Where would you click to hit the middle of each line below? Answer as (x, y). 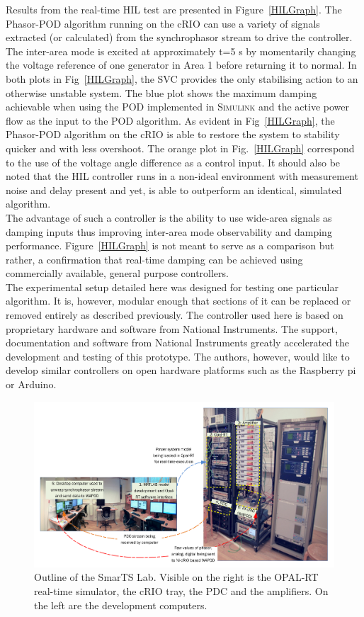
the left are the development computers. (121, 605)
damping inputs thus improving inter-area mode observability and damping (169, 231)
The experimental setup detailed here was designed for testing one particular (172, 287)
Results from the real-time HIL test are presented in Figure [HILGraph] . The (174, 9)
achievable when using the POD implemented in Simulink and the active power (177, 107)
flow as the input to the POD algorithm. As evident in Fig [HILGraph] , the (170, 120)
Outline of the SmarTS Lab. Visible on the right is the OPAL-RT (176, 577)
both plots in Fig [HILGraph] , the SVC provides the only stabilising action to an (182, 78)
